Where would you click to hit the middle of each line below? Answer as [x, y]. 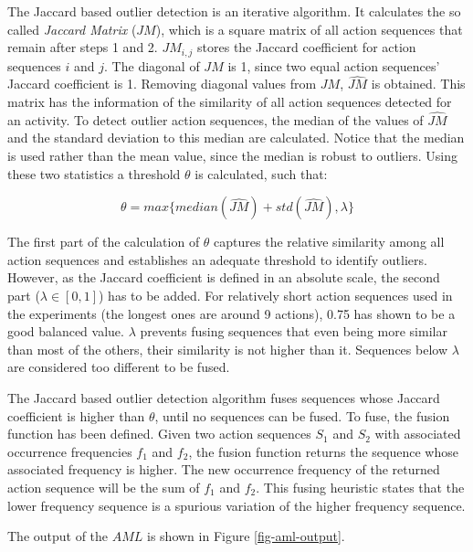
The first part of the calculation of [104, 242]
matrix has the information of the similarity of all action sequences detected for [230, 102]
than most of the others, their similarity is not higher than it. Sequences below [227, 349]
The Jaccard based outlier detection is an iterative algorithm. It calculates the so [234, 11]
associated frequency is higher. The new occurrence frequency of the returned [224, 469]
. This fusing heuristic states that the [360, 487]
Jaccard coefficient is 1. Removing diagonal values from [162, 84]
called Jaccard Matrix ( [72, 29]
